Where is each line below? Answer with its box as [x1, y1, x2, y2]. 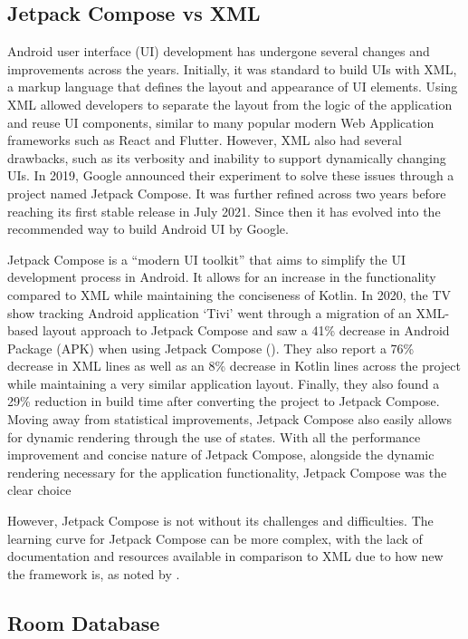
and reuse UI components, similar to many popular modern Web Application [7, 112, 435, 131]
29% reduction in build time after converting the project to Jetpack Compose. [7, 392, 440, 411]
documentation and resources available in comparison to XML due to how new [7, 547, 444, 566]
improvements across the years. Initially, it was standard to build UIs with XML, [7, 59, 457, 78]
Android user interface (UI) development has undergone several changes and [7, 42, 430, 61]
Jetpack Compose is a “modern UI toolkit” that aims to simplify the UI [7, 249, 406, 268]
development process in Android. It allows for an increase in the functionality [7, 267, 436, 286]
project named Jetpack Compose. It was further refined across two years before [7, 183, 446, 202]
